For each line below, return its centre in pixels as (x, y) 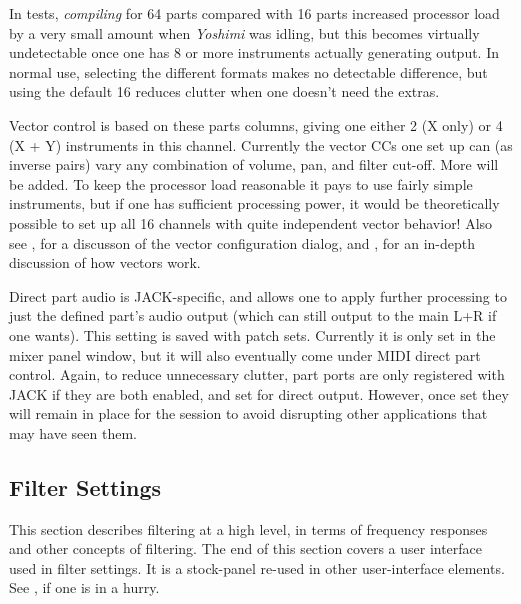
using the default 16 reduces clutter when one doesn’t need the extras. (224, 91)
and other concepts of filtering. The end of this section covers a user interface (246, 548)
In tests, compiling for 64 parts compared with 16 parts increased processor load (254, 13)
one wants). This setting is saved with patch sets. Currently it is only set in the (252, 334)
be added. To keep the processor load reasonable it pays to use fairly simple (241, 183)
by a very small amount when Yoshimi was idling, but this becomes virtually (244, 32)
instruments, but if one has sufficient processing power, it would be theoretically (254, 203)
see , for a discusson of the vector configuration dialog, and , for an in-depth (242, 242)
